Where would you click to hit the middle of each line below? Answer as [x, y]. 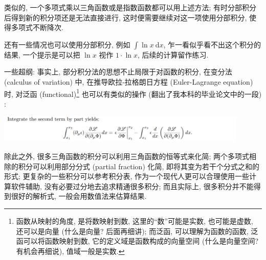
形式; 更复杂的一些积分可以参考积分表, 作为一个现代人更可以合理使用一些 [127, 176]
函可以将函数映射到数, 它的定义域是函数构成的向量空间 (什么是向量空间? [137, 241]
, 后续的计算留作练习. [173, 54]
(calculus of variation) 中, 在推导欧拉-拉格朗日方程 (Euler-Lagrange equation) [129, 81]
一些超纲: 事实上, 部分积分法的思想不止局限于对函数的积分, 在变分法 [118, 72]
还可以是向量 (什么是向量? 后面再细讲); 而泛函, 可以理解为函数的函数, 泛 [137, 231]
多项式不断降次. [37, 27]
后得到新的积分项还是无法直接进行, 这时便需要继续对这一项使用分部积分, [126, 17]
